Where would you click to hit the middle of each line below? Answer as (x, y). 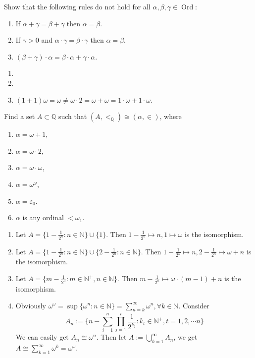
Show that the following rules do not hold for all (77, 6)
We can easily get (42, 337)
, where (171, 116)
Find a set (20, 116)
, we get (185, 337)
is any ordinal (43, 217)
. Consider (194, 305)
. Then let (111, 337)
